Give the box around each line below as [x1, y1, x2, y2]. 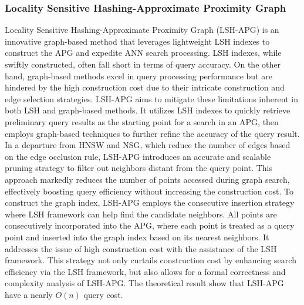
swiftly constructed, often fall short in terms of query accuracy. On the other [5, 58, 281, 70]
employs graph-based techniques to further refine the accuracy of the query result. [5, 127, 300, 139]
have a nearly [5, 288, 53, 300]
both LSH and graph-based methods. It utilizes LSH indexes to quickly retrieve [5, 104, 291, 116]
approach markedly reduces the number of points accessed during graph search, [5, 173, 290, 185]
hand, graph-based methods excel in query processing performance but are [5, 69, 272, 82]
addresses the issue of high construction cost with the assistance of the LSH [5, 242, 277, 254]
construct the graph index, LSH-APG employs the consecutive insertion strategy [5, 196, 295, 209]
